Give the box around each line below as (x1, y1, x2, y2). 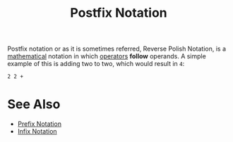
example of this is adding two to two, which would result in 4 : (7, 60, 185, 68)
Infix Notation (17, 127, 58, 136)
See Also (7, 96, 61, 112)
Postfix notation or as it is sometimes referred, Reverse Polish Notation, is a (7, 44, 227, 53)
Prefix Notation (17, 120, 62, 128)
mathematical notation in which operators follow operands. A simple (7, 52, 206, 60)
